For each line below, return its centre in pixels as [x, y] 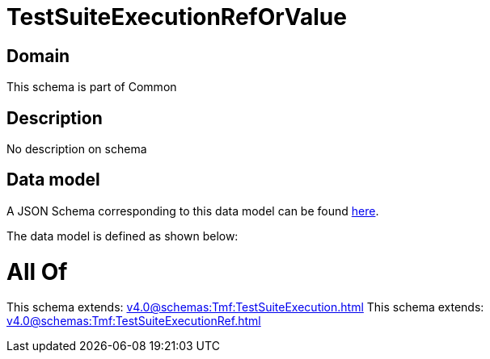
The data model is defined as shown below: [122, 236]
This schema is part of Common [92, 87]
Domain [38, 56]
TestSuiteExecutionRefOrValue [177, 17]
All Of [37, 271]
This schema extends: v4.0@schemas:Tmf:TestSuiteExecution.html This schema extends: [245, 307]
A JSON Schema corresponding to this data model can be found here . [193, 211]
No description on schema [77, 149]
